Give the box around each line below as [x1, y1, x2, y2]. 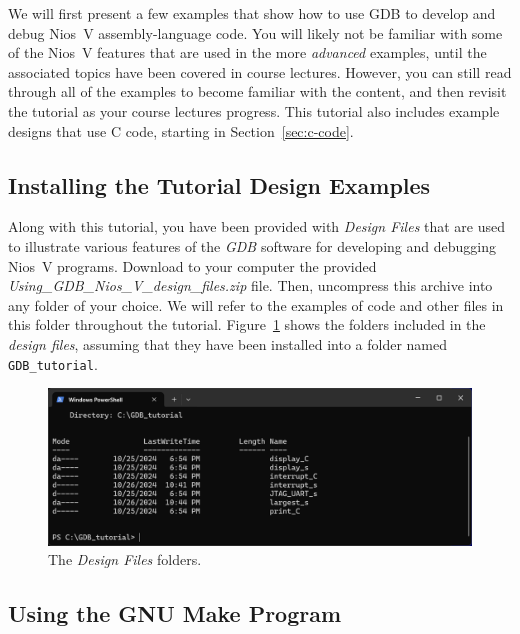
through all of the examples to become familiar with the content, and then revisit [8, 81, 507, 102]
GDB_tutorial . [8, 353, 98, 374]
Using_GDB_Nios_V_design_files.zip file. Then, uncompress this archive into [8, 275, 493, 296]
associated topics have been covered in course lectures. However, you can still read [8, 61, 512, 82]
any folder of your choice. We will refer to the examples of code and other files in [8, 294, 504, 315]
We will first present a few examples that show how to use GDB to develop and [8, 3, 496, 23]
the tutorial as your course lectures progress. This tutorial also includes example [8, 100, 500, 121]
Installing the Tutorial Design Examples [8, 169, 431, 200]
